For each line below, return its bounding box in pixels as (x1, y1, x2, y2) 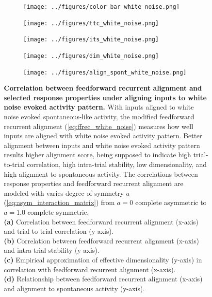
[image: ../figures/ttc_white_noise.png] (23, 19, 159, 27)
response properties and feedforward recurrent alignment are (4, 178, 183, 188)
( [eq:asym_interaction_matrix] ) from (4, 197, 115, 207)
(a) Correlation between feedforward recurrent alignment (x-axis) (4, 216, 199, 226)
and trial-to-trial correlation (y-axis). (4, 226, 114, 236)
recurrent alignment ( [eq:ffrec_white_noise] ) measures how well (4, 121, 194, 131)
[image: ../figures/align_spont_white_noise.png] (23, 69, 187, 76)
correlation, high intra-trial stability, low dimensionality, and (27, 159, 207, 169)
